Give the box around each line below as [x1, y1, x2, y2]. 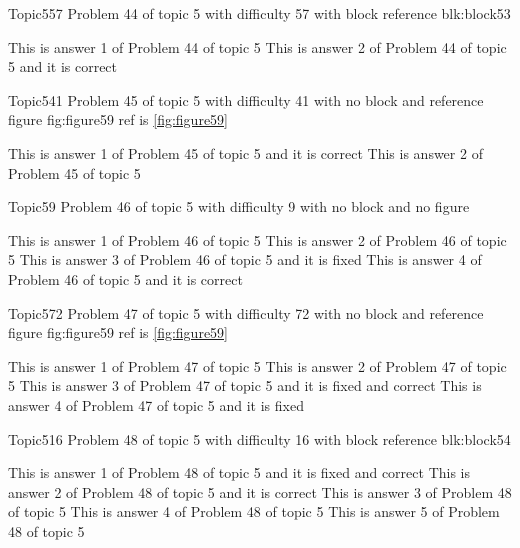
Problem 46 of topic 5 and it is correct [8, 268, 243, 289]
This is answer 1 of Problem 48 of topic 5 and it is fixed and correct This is [8, 462, 470, 483]
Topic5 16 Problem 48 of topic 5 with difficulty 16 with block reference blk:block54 [8, 428, 511, 449]
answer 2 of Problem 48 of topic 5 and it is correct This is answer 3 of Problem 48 [8, 481, 512, 502]
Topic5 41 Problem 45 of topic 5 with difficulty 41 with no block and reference [8, 89, 484, 110]
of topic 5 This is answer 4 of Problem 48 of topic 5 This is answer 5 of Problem [8, 501, 500, 522]
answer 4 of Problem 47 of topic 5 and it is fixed [8, 394, 304, 415]
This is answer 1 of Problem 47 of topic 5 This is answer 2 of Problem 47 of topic [8, 355, 507, 376]
